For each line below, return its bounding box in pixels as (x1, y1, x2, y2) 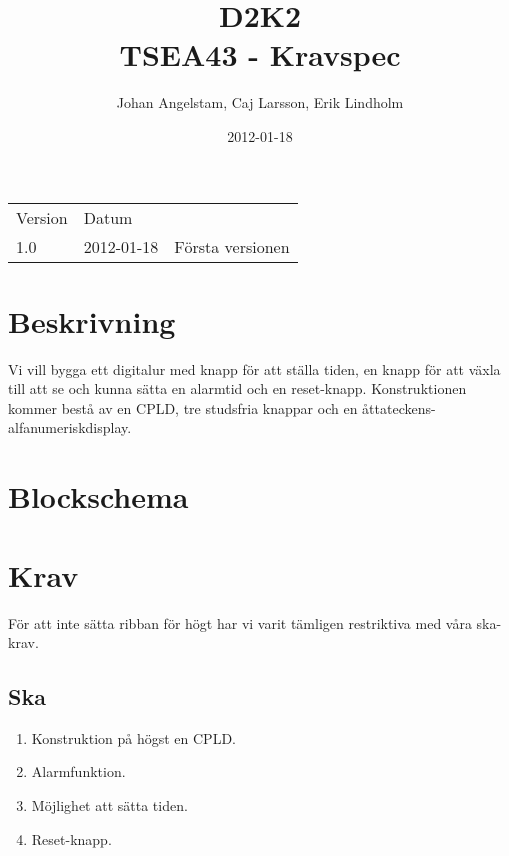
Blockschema (8, 476, 189, 517)
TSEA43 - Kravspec (119, 34, 401, 75)
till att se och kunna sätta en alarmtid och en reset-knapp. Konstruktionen (8, 378, 467, 399)
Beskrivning (8, 300, 176, 341)
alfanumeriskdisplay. (8, 417, 132, 438)
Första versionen (174, 234, 290, 258)
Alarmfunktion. (31, 761, 126, 782)
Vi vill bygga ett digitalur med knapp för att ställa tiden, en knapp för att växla (8, 358, 501, 379)
